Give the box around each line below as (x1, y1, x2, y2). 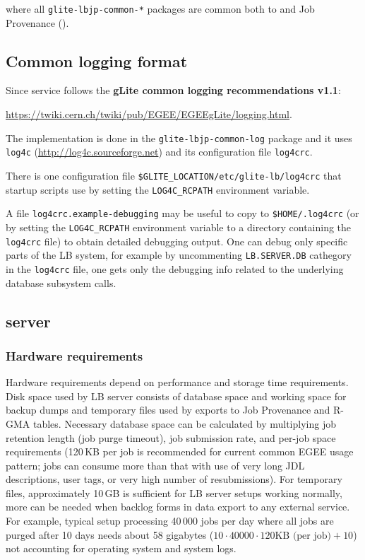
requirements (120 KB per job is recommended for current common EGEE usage (6, 444, 354, 459)
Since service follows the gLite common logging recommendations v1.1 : (6, 83, 341, 98)
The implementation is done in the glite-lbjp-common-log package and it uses (6, 130, 352, 145)
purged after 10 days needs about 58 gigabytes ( (6, 527, 214, 542)
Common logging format (6, 49, 188, 71)
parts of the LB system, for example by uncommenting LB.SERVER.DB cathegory (6, 247, 352, 262)
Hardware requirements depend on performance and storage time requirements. (6, 375, 349, 390)
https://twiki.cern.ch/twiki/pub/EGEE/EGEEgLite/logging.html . (6, 107, 292, 122)
